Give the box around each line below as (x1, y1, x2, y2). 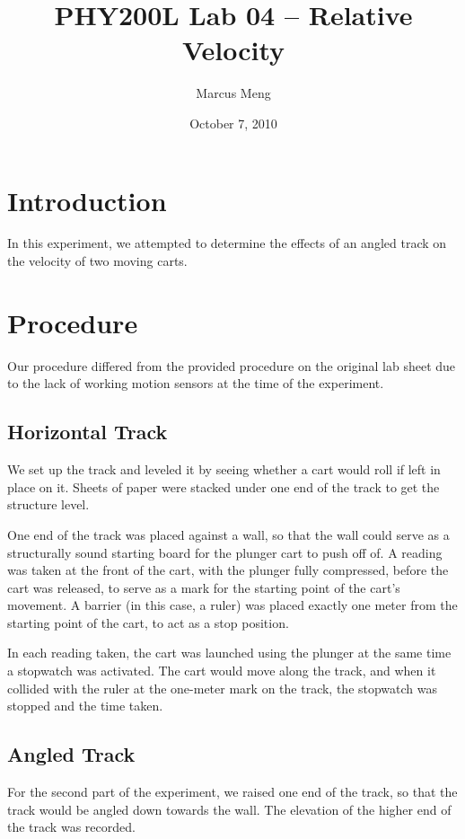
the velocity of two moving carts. (7, 252, 188, 270)
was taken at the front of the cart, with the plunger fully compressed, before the (7, 561, 449, 579)
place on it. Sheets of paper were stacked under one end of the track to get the (7, 477, 440, 496)
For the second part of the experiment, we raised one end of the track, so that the (7, 782, 458, 801)
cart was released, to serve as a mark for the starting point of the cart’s (7, 578, 400, 596)
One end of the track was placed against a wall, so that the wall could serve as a (7, 525, 450, 543)
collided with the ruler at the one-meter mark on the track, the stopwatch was (7, 678, 438, 697)
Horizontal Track (7, 418, 168, 446)
